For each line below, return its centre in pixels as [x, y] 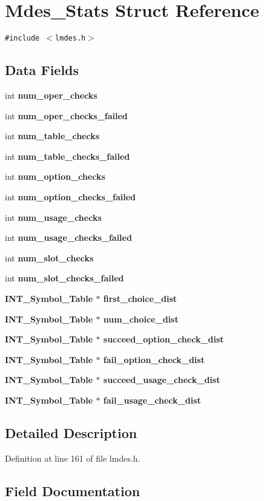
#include [22, 38]
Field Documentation [73, 490]
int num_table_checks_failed [68, 156]
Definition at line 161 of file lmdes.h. [73, 458]
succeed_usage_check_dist [162, 380]
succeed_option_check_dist [163, 339]
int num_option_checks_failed [71, 196]
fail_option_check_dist [154, 359]
